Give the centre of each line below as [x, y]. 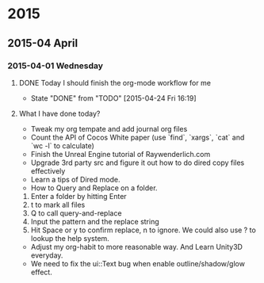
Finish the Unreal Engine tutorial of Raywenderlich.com [121, 154]
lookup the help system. [70, 238]
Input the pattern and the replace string [95, 221]
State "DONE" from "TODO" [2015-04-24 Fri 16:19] [113, 98]
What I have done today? [59, 113]
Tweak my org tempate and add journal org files [109, 128]
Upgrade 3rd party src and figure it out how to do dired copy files [138, 163]
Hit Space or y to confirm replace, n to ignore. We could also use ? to [143, 230]
